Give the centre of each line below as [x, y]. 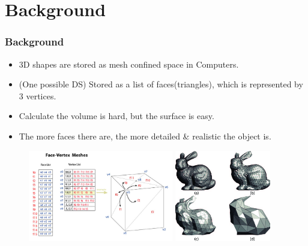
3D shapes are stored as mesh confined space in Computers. [129, 64]
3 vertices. [38, 95]
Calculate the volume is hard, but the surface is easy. [116, 116]
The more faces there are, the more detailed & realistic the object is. [145, 136]
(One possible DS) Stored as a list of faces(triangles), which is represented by [161, 84]
